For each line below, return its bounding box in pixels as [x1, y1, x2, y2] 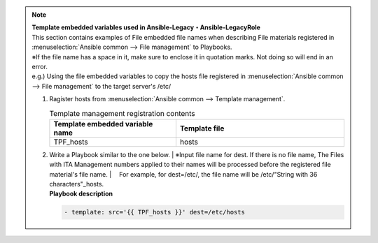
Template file [179, 123, 225, 133]
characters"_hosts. [49, 180, 104, 189]
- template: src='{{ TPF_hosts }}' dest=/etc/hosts [64, 208, 245, 216]
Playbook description [49, 189, 113, 198]
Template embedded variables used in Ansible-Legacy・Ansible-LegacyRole [31, 23, 260, 31]
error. [31, 62, 48, 71]
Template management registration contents [49, 108, 195, 118]
